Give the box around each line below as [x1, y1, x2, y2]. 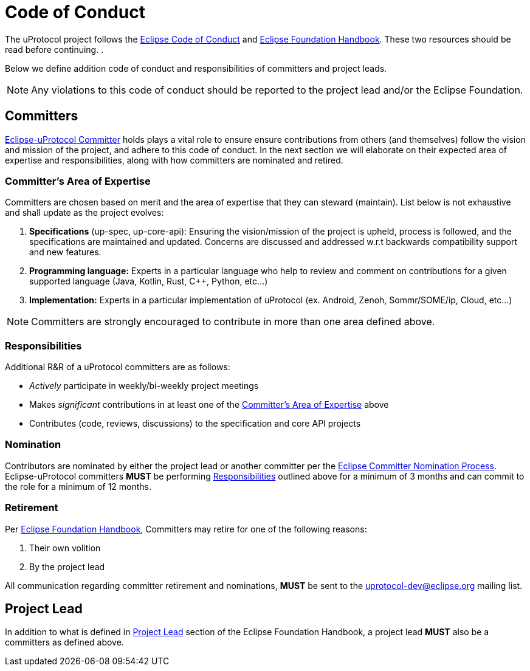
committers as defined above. [5, 637, 124, 648]
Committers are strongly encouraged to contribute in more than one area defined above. [31, 315, 435, 328]
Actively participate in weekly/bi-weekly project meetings [29, 380, 259, 391]
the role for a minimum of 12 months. [5, 481, 152, 492]
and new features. [29, 247, 102, 258]
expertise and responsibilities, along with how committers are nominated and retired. [5, 154, 343, 165]
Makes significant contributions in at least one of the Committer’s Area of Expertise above [29, 399, 389, 410]
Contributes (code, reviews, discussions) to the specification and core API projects [29, 418, 361, 429]
